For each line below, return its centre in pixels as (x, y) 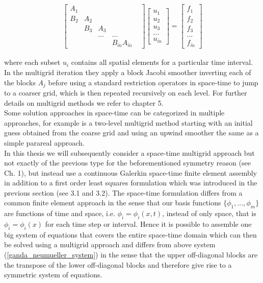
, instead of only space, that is (209, 213)
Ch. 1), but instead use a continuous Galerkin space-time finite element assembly (131, 172)
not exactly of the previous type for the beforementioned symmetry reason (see (127, 163)
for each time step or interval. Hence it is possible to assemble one (148, 224)
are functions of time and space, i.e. (60, 213)
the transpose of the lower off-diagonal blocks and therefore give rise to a (118, 264)
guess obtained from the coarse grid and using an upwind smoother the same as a (131, 133)
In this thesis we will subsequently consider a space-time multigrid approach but (129, 152)
